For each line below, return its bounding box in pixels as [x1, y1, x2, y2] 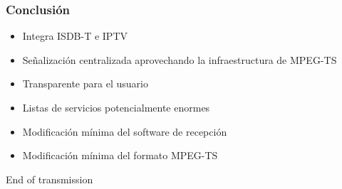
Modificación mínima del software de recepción [22, 124, 227, 139]
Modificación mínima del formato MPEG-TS [22, 148, 218, 163]
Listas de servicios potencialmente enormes [22, 100, 210, 114]
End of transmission [6, 171, 93, 186]
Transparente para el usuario [22, 76, 148, 91]
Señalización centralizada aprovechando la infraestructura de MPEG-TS [22, 52, 337, 67]
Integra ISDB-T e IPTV [22, 28, 128, 43]
